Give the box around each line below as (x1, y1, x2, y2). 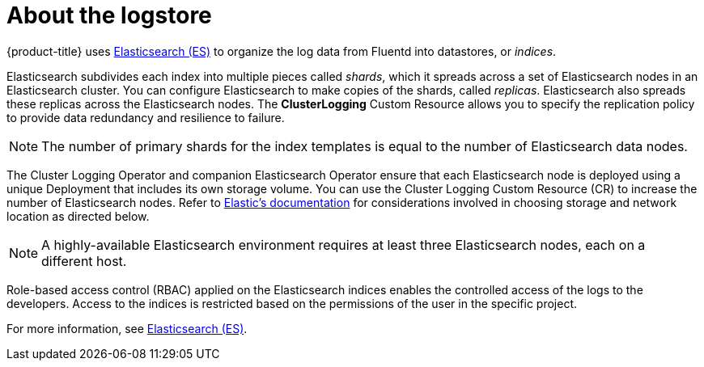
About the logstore (6, 2, 212, 29)
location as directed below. (6, 209, 150, 223)
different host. (41, 252, 127, 269)
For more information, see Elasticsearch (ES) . (6, 321, 248, 335)
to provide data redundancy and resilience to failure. (6, 110, 285, 124)
